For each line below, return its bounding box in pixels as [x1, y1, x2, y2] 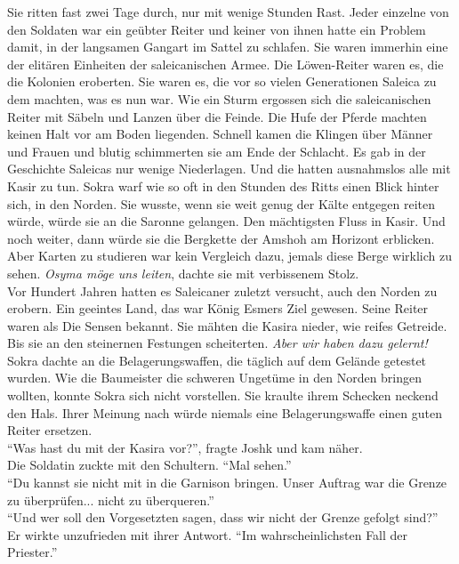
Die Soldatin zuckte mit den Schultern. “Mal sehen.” [7, 455, 292, 474]
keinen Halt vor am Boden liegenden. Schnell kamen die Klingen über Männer [7, 125, 433, 143]
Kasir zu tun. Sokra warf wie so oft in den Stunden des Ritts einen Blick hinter [7, 176, 439, 195]
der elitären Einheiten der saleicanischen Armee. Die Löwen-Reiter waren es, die [7, 54, 444, 73]
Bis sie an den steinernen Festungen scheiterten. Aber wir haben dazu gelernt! [7, 334, 428, 352]
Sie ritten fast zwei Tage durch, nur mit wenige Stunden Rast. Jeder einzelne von [7, 3, 449, 20]
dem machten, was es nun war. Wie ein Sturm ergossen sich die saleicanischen [7, 89, 431, 108]
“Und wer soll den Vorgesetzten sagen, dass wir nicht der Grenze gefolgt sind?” [7, 508, 439, 527]
